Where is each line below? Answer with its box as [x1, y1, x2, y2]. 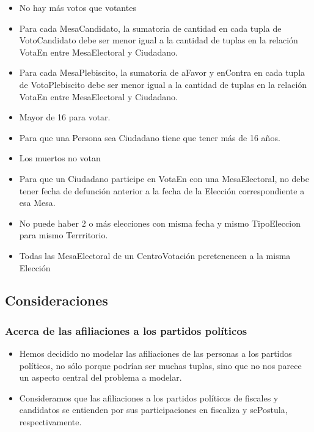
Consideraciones [5, 291, 108, 310]
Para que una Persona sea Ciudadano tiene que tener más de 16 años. [19, 131, 280, 144]
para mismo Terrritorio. [19, 229, 108, 241]
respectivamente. [19, 416, 82, 428]
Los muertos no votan [19, 152, 101, 164]
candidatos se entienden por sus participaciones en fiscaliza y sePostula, [19, 403, 288, 416]
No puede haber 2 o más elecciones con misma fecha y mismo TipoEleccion [19, 216, 301, 229]
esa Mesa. [19, 196, 56, 209]
